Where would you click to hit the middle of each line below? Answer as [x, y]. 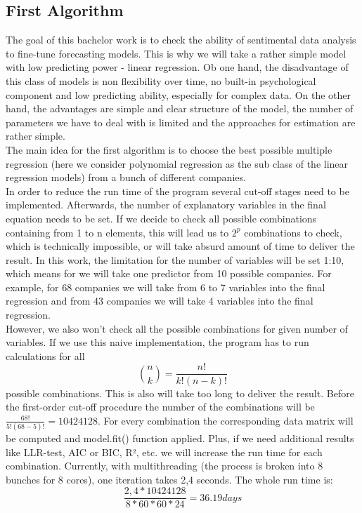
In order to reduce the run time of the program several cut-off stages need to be [177, 191]
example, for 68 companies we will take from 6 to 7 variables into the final [166, 287]
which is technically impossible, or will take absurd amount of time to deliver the [180, 246]
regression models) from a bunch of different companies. [126, 177]
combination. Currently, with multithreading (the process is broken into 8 [164, 466]
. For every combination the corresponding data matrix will [225, 420]
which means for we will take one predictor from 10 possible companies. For [169, 273]
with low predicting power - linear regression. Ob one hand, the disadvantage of [177, 67]
